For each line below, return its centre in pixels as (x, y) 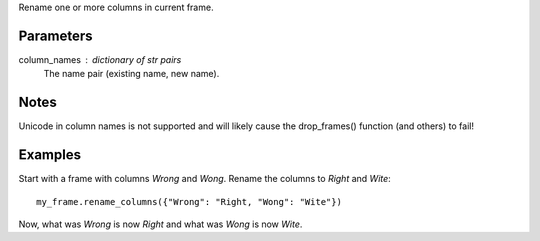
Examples (50, 155)
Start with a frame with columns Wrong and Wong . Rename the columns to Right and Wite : (205, 179)
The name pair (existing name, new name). (131, 74)
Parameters (55, 35)
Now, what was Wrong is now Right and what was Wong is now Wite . (160, 224)
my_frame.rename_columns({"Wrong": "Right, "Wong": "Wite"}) (189, 201)
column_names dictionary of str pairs (100, 59)
